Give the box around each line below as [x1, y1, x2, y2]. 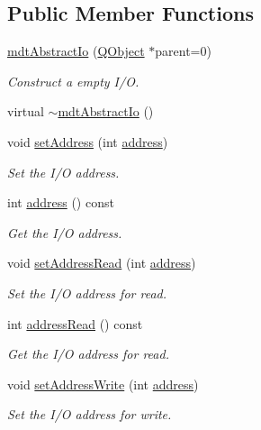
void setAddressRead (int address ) [7, 253, 196, 272]
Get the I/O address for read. [7, 344, 169, 363]
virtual [7, 102, 44, 121]
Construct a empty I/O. [7, 71, 139, 90]
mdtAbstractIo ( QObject [7, 41, 145, 60]
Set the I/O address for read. [7, 283, 166, 302]
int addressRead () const [7, 314, 143, 333]
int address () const [7, 193, 114, 212]
